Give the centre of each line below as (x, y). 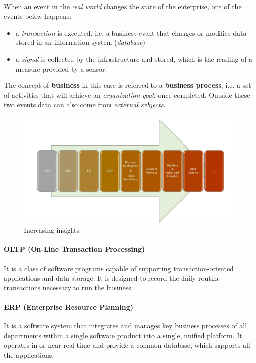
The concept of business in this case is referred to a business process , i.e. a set (128, 85)
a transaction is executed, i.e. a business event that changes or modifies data (131, 32)
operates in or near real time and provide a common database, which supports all (127, 345)
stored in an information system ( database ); (81, 42)
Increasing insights (52, 230)
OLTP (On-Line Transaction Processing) (74, 249)
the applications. (29, 355)
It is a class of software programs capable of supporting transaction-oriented (119, 268)
